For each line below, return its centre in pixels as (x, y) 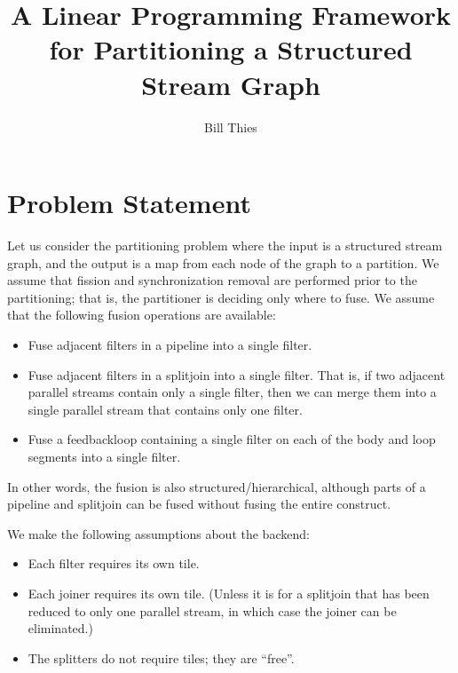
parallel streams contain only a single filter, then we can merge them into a (232, 392)
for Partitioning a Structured (231, 49)
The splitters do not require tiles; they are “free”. (161, 657)
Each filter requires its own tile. (114, 563)
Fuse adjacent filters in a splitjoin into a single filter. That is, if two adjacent (237, 374)
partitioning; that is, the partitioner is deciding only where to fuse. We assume (221, 297)
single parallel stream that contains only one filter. (165, 409)
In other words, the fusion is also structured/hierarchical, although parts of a (217, 486)
